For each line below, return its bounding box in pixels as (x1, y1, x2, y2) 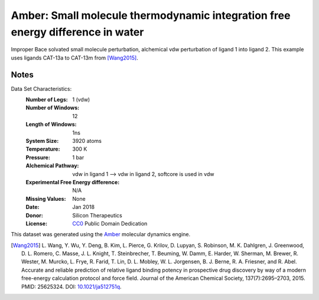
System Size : (25, 137, 59, 144)
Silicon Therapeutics (72, 211, 122, 219)
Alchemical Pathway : (25, 162, 79, 169)
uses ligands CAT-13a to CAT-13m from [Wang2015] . (11, 54, 139, 61)
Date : (25, 204, 40, 211)
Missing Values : (25, 195, 66, 202)
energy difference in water (11, 25, 144, 38)
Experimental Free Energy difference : (25, 178, 120, 185)
